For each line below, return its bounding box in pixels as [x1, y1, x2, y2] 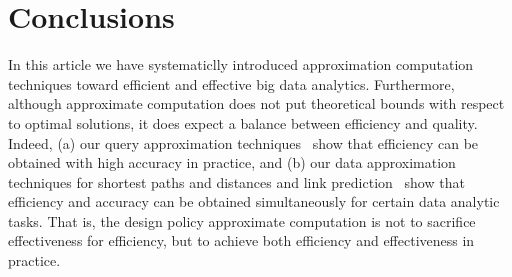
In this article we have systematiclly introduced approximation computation [8, 54, 474, 75]
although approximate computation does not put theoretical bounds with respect [8, 93, 505, 114]
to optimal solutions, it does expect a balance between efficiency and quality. [8, 112, 478, 133]
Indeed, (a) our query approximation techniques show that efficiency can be [8, 132, 479, 153]
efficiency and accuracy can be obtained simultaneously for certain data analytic [8, 191, 500, 212]
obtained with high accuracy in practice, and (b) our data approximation [8, 152, 456, 173]
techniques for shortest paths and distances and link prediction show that [8, 171, 465, 192]
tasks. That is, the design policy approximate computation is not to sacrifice [8, 210, 476, 231]
